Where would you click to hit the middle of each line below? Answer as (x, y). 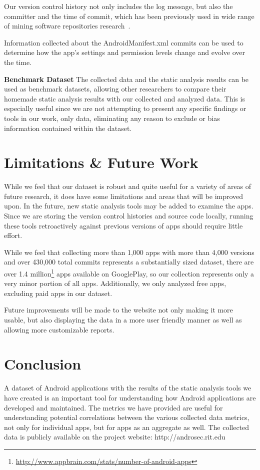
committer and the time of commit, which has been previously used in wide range (129, 16)
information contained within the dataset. (68, 128)
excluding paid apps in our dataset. (58, 293)
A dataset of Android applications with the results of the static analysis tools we (128, 388)
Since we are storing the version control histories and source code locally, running (129, 216)
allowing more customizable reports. (59, 329)
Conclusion (43, 364)
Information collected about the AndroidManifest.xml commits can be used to (124, 42)
